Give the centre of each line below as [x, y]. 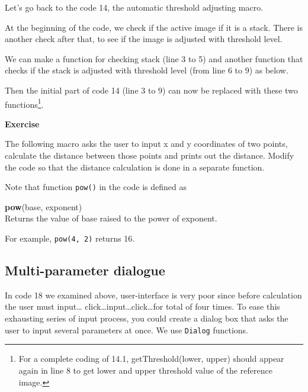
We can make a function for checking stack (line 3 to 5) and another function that [154, 58]
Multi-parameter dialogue [85, 270]
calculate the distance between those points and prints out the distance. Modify [150, 155]
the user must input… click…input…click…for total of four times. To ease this [142, 306]
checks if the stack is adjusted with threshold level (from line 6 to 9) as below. [147, 70]
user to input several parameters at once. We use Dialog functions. [126, 330]
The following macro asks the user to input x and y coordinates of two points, [146, 144]
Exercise [22, 123]
